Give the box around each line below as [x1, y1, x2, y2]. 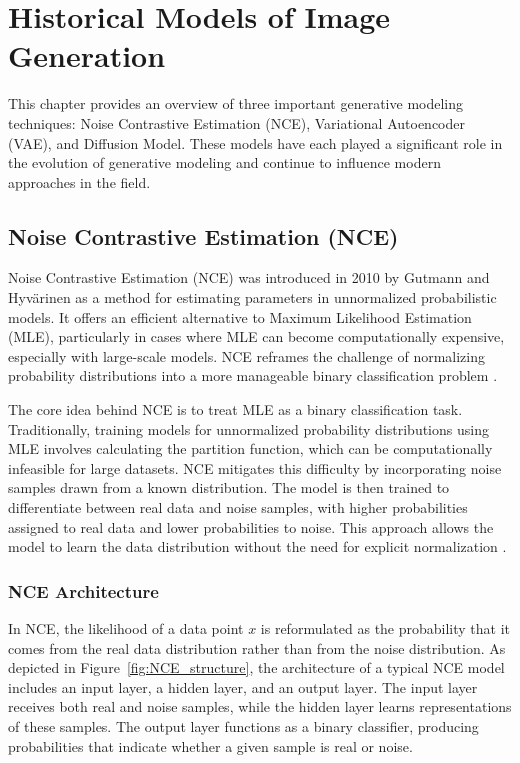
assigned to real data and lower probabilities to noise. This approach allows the [8, 516, 494, 537]
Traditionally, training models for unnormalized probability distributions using [8, 418, 489, 439]
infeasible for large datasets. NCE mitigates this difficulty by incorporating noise [8, 457, 502, 478]
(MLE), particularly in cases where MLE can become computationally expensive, [8, 326, 505, 347]
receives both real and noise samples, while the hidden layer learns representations [8, 696, 512, 717]
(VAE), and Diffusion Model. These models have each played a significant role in [8, 132, 503, 153]
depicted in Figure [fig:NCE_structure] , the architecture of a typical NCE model [8, 657, 505, 678]
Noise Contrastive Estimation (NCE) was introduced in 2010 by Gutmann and [8, 267, 490, 288]
